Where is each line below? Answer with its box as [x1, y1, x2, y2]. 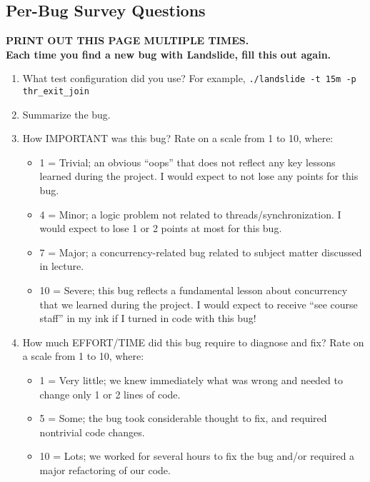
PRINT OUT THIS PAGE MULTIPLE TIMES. [6, 33, 249, 48]
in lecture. [39, 258, 84, 273]
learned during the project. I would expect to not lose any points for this [39, 169, 359, 184]
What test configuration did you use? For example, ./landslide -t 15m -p [22, 71, 356, 86]
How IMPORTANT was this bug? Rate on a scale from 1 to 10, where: [22, 131, 334, 146]
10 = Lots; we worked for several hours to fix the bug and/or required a [39, 448, 355, 463]
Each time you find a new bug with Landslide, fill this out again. [6, 46, 331, 61]
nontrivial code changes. [39, 424, 145, 439]
